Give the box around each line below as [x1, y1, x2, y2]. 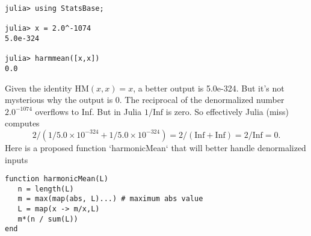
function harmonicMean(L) [5, 175, 108, 184]
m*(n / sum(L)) [17, 214, 78, 223]
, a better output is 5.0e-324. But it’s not [133, 81, 285, 94]
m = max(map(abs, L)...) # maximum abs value [17, 194, 203, 203]
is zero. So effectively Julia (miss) [165, 105, 289, 117]
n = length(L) [17, 184, 74, 193]
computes [5, 117, 40, 129]
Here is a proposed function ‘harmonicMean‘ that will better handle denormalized [5, 141, 306, 154]
